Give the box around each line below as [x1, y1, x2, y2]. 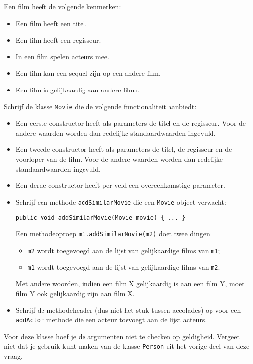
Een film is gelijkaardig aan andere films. [15, 84, 139, 94]
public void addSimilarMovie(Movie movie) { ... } [15, 214, 186, 222]
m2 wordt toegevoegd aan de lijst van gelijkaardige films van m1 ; [27, 245, 220, 255]
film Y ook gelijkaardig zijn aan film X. [15, 288, 135, 298]
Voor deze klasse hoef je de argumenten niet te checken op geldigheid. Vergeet [4, 331, 240, 341]
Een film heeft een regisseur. [15, 35, 101, 45]
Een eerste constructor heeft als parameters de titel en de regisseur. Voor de [15, 118, 246, 128]
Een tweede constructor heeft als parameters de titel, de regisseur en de [15, 144, 232, 154]
